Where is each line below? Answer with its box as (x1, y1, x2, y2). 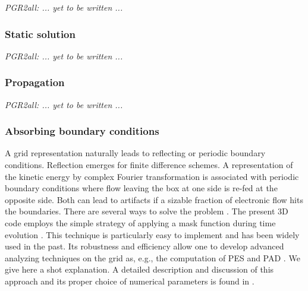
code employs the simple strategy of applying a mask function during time (5, 217, 276, 229)
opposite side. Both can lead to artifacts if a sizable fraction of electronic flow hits (5, 193, 303, 205)
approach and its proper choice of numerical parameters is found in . (5, 274, 254, 287)
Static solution (5, 26, 76, 41)
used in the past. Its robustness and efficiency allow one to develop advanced (5, 240, 284, 252)
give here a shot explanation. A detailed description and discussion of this (5, 263, 274, 276)
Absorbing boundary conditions (5, 124, 159, 138)
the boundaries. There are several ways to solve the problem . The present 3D (5, 205, 288, 217)
